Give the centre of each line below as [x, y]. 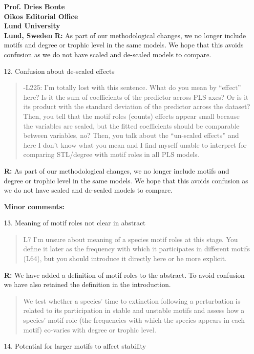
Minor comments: [34, 206]
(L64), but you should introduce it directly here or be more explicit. [125, 258]
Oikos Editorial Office [41, 16]
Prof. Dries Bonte [34, 6]
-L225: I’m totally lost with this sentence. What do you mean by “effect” [132, 87]
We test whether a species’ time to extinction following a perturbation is [132, 300]
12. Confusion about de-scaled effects [59, 71]
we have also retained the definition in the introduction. [87, 284]
